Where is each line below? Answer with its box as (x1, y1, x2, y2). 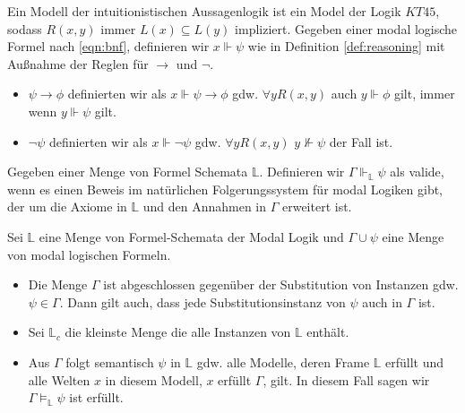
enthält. (306, 323, 349, 341)
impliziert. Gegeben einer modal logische (235, 19, 458, 38)
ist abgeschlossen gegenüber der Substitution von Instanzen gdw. (103, 275, 459, 294)
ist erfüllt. (69, 388, 124, 407)
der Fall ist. (329, 132, 393, 151)
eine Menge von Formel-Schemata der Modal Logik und (39, 227, 344, 245)
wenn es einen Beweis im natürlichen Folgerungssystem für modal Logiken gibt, (7, 179, 443, 198)
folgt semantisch (65, 352, 154, 371)
